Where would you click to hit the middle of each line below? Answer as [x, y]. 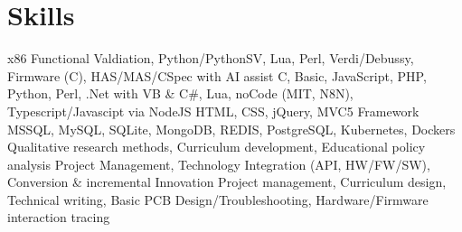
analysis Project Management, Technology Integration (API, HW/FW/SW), [219, 164]
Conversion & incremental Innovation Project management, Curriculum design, [227, 182]
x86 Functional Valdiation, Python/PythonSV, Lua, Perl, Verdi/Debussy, [211, 58]
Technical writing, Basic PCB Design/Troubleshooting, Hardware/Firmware [218, 199]
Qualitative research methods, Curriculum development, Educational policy [217, 147]
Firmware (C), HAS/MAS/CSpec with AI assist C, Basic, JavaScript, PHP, [217, 75]
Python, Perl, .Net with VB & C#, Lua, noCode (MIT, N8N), [180, 93]
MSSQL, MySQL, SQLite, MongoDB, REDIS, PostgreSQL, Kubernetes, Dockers [231, 129]
